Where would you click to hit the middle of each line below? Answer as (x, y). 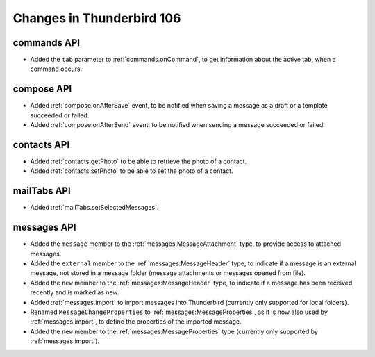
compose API (42, 89)
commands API (46, 43)
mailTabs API (42, 191)
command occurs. (56, 69)
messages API (44, 227)
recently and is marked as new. (75, 292)
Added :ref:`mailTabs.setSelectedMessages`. (94, 208)
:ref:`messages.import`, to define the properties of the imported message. (136, 322)
